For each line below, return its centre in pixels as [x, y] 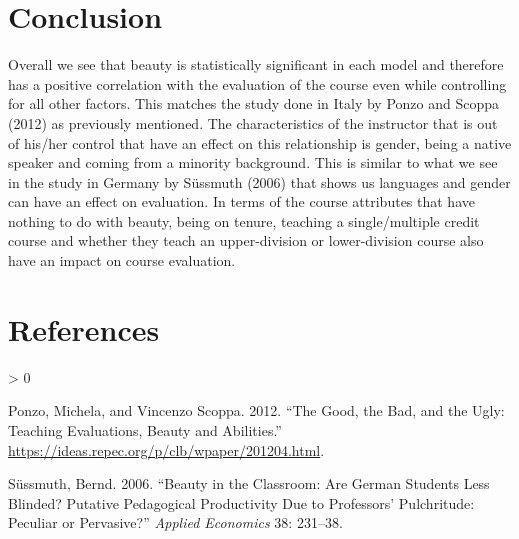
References [84, 328]
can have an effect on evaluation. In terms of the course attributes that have [241, 201]
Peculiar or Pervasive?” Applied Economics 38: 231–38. [175, 522]
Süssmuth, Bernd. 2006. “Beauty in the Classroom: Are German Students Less [249, 483]
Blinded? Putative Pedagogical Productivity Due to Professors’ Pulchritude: [241, 502]
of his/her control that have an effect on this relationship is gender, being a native [260, 142]
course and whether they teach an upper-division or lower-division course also [246, 240]
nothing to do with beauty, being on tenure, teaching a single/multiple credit [244, 220]
